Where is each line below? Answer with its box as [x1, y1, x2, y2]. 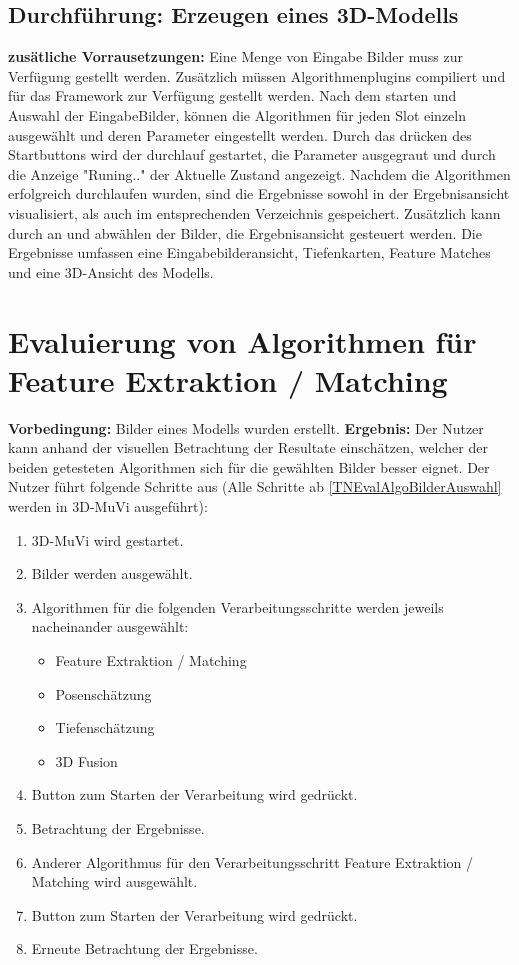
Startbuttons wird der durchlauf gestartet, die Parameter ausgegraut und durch [8, 144, 496, 165]
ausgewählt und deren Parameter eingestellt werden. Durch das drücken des [8, 124, 472, 145]
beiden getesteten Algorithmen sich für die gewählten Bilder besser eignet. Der [8, 456, 490, 477]
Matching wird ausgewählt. [31, 871, 198, 892]
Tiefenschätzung [55, 717, 155, 738]
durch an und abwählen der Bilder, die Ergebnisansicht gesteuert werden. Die [8, 222, 482, 243]
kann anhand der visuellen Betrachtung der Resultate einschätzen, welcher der [8, 437, 488, 458]
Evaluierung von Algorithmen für [8, 320, 477, 361]
